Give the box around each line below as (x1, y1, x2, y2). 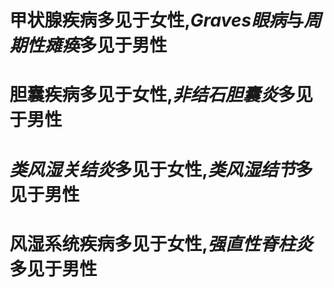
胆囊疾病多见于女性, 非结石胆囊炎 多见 (9, 84, 314, 106)
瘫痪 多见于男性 (44, 34, 168, 57)
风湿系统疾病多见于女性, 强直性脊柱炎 (9, 232, 314, 255)
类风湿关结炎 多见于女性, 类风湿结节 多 (9, 158, 314, 181)
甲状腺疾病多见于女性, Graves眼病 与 (9, 9, 304, 32)
